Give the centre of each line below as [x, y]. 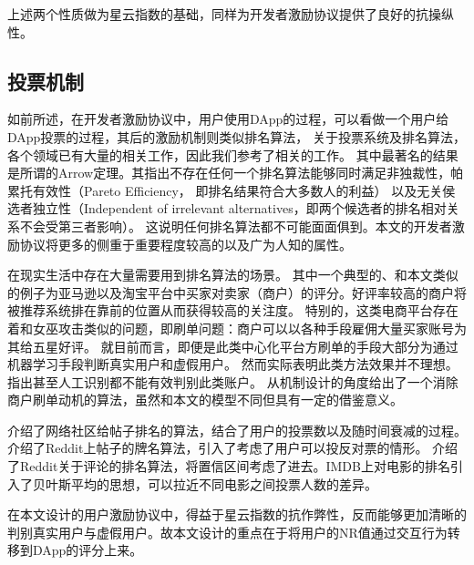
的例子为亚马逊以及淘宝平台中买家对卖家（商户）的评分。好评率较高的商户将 [237, 292]
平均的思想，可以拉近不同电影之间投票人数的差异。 [224, 483]
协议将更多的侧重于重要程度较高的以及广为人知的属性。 [185, 244]
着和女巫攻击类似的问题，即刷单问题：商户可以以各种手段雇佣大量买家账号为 [237, 328]
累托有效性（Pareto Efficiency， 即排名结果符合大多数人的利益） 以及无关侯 [232, 190]
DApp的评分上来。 [88, 550]
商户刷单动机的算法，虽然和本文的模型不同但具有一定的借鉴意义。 [205, 400]
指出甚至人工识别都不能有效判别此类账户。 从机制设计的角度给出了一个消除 [233, 381]
